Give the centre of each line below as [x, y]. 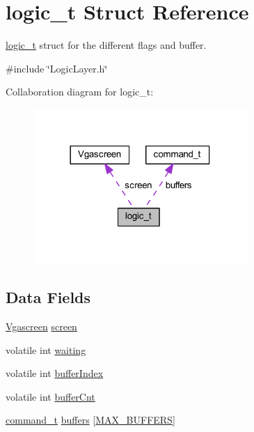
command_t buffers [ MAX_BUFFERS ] [90, 420]
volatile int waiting [46, 349]
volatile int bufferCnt [50, 396]
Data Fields [48, 297]
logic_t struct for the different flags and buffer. [106, 45]
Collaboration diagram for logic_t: [80, 92]
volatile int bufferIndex [55, 373]
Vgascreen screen [41, 326]
